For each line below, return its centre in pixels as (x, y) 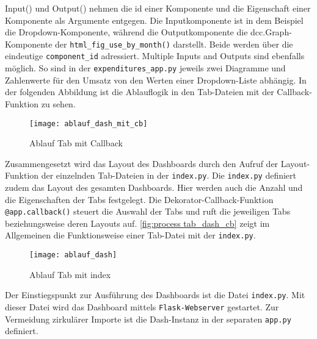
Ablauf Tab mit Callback (76, 143)
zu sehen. (58, 103)
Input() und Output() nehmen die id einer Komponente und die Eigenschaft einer (158, 8)
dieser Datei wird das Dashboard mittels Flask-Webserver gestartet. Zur (142, 307)
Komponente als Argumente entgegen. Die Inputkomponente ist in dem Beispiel (154, 20)
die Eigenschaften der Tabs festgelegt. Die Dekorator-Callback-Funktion (139, 199)
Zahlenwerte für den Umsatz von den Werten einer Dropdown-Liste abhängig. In (156, 80)
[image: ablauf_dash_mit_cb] (89, 123)
